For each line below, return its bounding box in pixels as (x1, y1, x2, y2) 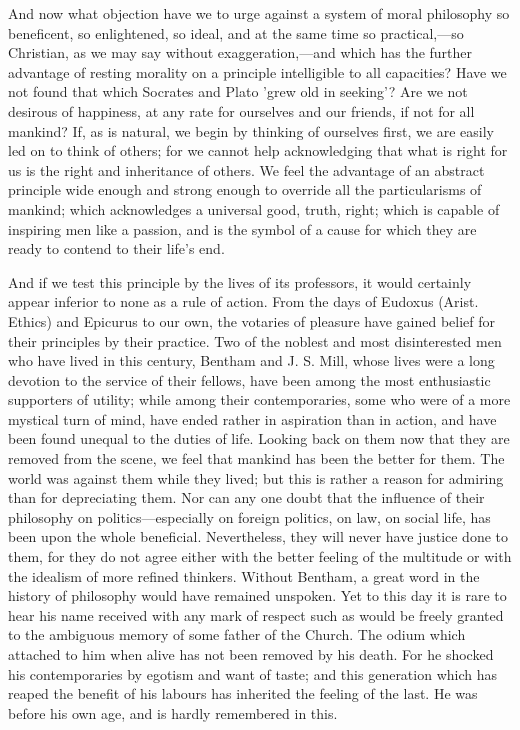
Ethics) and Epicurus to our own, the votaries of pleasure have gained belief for (8, 310, 496, 331)
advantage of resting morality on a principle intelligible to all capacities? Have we (8, 61, 507, 82)
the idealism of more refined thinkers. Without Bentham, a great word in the (8, 565, 480, 586)
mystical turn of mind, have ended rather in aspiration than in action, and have (8, 408, 497, 429)
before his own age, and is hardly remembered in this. (8, 702, 338, 723)
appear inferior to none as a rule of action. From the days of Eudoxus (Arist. (8, 291, 479, 312)
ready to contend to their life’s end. (8, 238, 225, 259)
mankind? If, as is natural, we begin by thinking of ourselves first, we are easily (8, 120, 494, 141)
